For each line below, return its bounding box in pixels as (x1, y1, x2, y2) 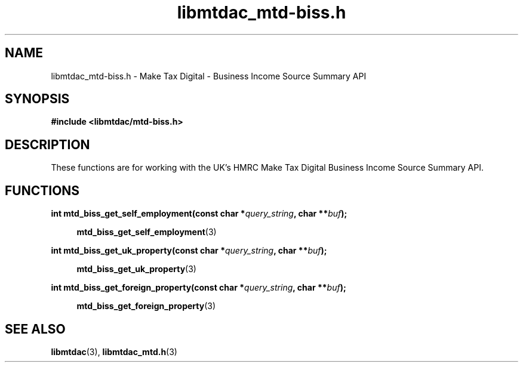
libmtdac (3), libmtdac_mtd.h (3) (51, 346, 177, 357)
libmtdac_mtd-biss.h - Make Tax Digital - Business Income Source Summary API (51, 70, 367, 81)
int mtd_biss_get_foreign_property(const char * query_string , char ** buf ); (51, 282, 346, 293)
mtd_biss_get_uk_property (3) (76, 264, 196, 275)
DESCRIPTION (5, 137, 90, 152)
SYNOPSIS (5, 91, 70, 107)
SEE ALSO (5, 321, 66, 337)
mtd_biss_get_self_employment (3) (76, 227, 217, 238)
